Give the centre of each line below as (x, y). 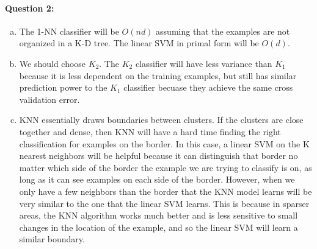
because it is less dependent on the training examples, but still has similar (158, 75)
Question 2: (30, 8)
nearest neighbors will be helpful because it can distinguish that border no (158, 156)
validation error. (49, 99)
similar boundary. (52, 239)
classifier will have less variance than (204, 63)
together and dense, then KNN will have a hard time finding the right (150, 131)
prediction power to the (63, 87)
